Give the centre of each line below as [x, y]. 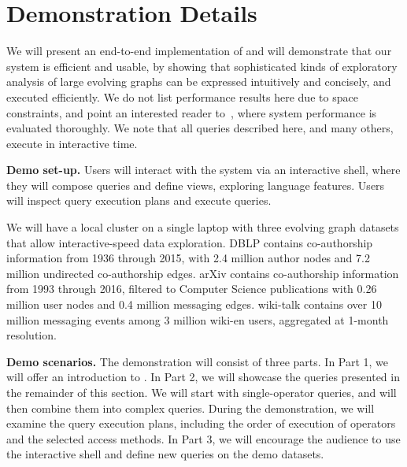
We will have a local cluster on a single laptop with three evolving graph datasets [203, 227]
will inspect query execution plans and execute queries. [139, 200]
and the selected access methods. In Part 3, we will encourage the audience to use [203, 438]
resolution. [31, 335]
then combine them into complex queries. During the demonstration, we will [191, 408]
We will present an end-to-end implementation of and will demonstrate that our [199, 51]
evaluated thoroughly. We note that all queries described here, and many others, [200, 128]
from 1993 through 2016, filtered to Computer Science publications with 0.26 [192, 289]
